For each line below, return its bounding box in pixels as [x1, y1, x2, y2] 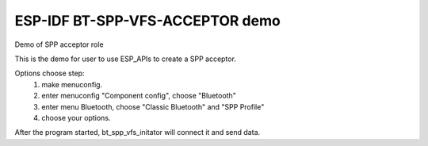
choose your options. [41, 113, 111, 122]
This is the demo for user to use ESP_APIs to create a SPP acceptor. [14, 54, 237, 63]
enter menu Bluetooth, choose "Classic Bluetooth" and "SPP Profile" [41, 102, 265, 111]
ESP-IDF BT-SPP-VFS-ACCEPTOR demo [14, 12, 281, 29]
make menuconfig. [41, 79, 103, 89]
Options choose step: [14, 68, 85, 79]
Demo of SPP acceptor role [14, 40, 104, 49]
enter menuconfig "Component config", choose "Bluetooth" [41, 91, 237, 101]
